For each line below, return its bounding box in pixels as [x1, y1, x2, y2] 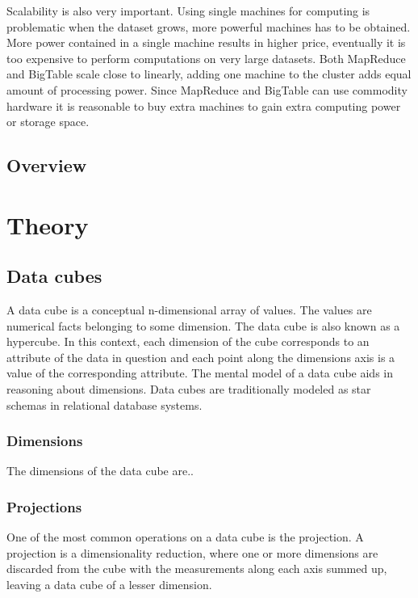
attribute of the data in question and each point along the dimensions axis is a [6, 348, 395, 365]
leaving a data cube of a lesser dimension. [6, 576, 212, 593]
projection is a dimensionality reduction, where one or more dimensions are [6, 544, 378, 561]
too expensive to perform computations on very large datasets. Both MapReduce [6, 49, 406, 66]
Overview [6, 153, 87, 178]
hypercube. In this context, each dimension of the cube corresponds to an [6, 333, 370, 350]
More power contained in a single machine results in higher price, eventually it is [6, 34, 406, 51]
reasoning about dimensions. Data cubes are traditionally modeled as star [6, 381, 371, 398]
